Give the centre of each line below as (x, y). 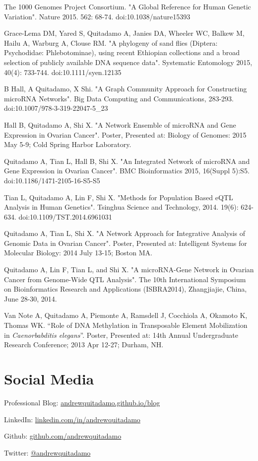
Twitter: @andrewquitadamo (47, 452)
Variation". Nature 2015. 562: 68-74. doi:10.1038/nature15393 (97, 16)
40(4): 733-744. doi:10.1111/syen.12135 (63, 72)
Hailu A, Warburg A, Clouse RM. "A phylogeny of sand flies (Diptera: (111, 42)
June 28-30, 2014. (31, 298)
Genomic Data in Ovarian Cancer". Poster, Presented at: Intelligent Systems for (126, 243)
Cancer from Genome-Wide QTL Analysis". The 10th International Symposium (125, 279)
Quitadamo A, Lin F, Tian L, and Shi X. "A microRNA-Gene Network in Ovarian (129, 269)
